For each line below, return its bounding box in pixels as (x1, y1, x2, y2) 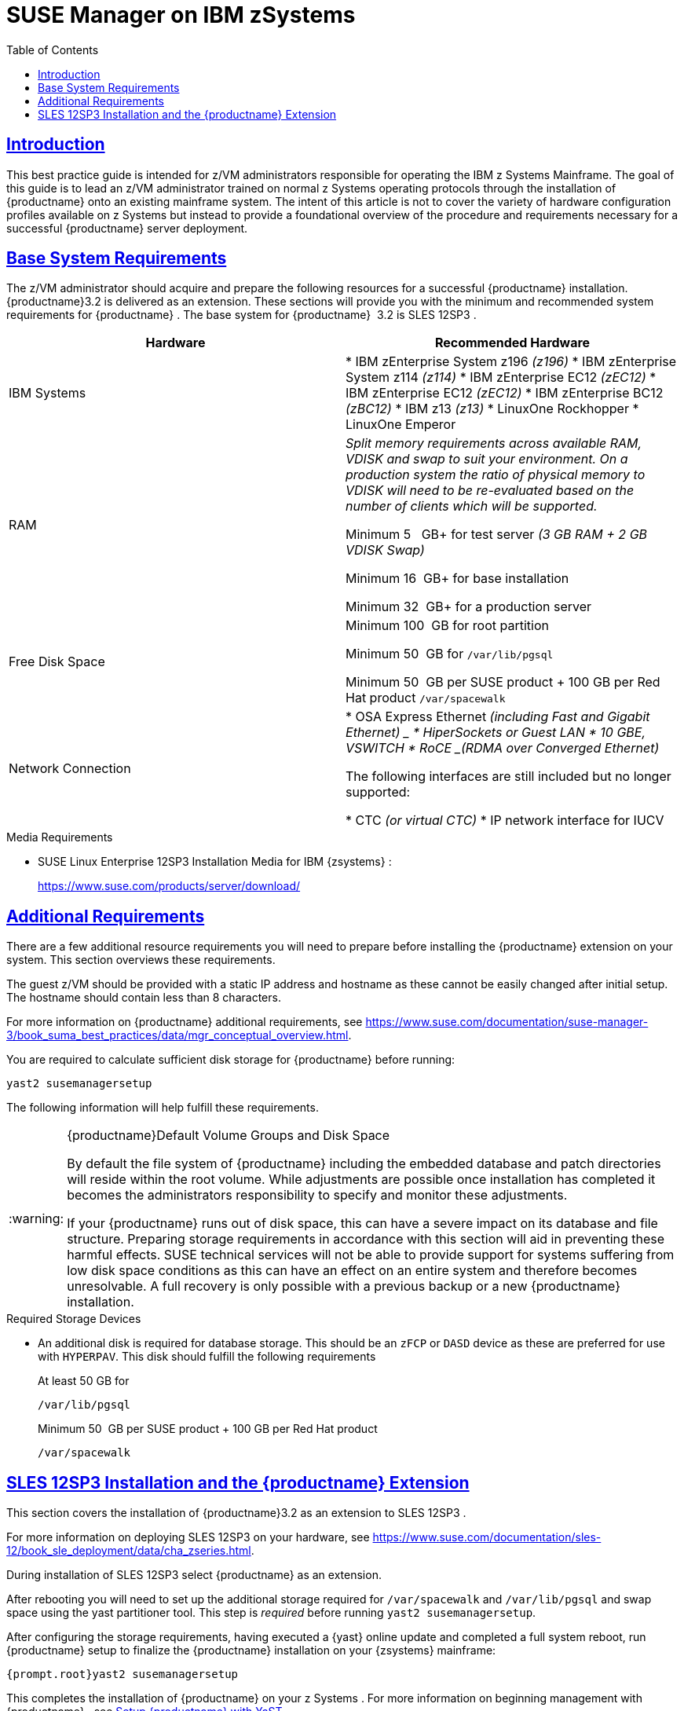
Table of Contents (6, 42, 99, 57)
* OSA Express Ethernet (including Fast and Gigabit (346, 709, 650, 725)
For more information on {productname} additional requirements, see (6, 1015, 363, 1029)
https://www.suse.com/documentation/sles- (372, 1530, 602, 1544)
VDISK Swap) (346, 542, 425, 559)
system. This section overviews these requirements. (6, 953, 276, 967)
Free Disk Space (9, 654, 105, 670)
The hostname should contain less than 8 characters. (6, 991, 281, 1005)
